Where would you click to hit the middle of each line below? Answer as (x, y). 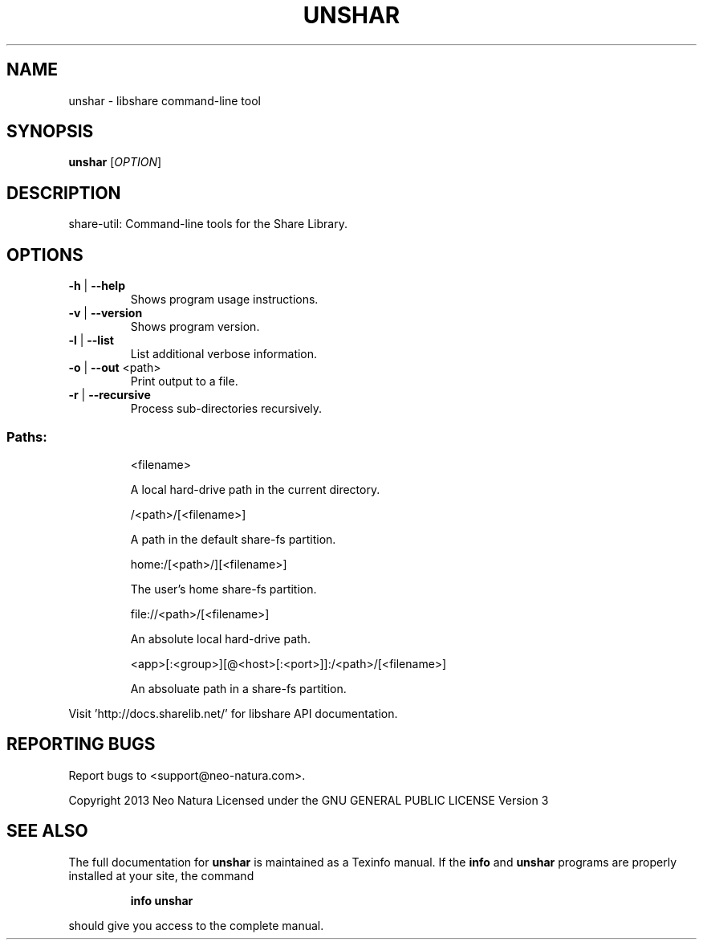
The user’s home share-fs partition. (223, 589)
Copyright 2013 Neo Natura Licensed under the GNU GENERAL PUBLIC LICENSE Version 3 (309, 800)
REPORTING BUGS (81, 744)
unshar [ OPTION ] (115, 162)
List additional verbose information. (224, 354)
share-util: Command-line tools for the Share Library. (208, 224)
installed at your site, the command (161, 875)
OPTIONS (45, 255)
